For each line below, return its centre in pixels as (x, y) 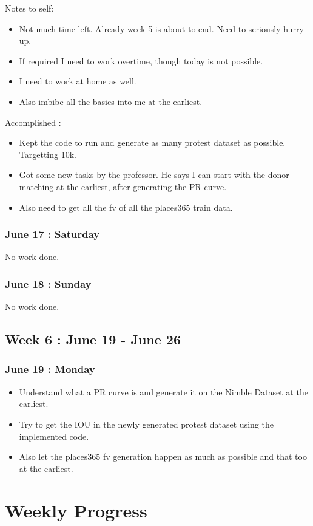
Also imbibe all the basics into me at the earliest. (111, 101)
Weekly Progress (76, 510)
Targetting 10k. (48, 154)
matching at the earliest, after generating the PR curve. (123, 186)
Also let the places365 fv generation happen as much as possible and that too (163, 456)
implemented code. (54, 436)
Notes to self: (29, 8)
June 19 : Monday (50, 369)
